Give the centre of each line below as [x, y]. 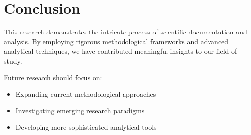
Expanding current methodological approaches [86, 94]
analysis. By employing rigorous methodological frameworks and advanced [116, 41]
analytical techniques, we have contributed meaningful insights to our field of [121, 51]
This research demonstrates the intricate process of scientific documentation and [125, 32]
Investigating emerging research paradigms [80, 110]
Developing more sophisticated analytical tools [86, 127]
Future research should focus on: [53, 77]
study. [13, 60]
